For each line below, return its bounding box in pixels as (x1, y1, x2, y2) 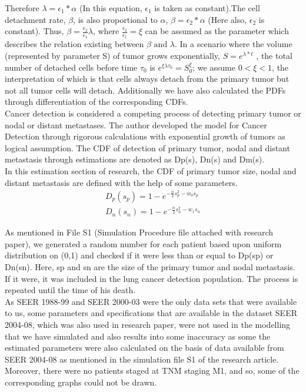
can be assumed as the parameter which (145, 25, 289, 37)
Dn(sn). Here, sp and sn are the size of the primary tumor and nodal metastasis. (5, 261, 295, 273)
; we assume (192, 61, 235, 73)
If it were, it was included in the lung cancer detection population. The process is (5, 272, 298, 284)
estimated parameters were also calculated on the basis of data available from (5, 341, 284, 354)
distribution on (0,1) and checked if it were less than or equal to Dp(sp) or (5, 249, 274, 261)
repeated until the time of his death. (5, 284, 136, 296)
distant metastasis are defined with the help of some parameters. (5, 176, 238, 188)
